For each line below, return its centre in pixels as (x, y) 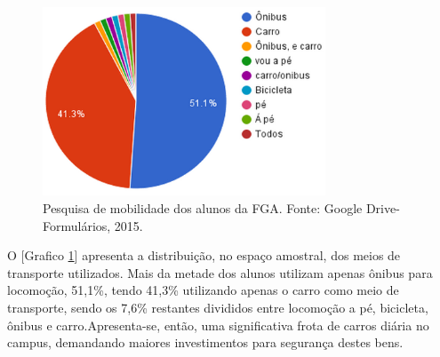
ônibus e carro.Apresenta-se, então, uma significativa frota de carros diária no (218, 325)
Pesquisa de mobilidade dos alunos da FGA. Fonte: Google (203, 208)
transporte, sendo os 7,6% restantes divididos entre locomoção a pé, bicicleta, (218, 308)
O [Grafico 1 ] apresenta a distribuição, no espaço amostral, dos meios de (204, 255)
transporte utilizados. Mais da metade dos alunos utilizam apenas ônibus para (220, 272)
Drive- (383, 208)
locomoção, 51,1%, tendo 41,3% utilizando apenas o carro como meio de (203, 290)
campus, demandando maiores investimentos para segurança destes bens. (205, 342)
